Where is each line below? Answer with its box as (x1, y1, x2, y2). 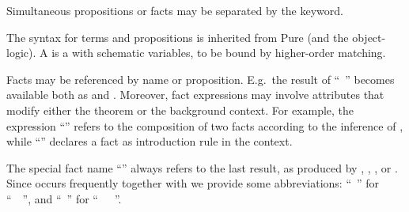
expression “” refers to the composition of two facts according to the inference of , (6, 117, 403, 134)
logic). (6, 44, 36, 61)
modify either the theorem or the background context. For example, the (6, 101, 354, 118)
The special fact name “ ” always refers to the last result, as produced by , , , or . (6, 159, 398, 176)
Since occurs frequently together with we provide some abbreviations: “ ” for (6, 175, 380, 191)
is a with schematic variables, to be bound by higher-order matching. (51, 44, 386, 61)
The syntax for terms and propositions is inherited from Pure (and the (6, 28, 349, 45)
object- (352, 28, 386, 45)
